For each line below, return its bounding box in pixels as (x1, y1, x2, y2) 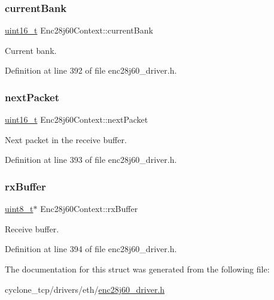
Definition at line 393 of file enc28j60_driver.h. (5, 153, 177, 166)
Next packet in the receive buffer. (5, 133, 127, 146)
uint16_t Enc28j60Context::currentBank (5, 24, 153, 37)
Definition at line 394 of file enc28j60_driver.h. (5, 243, 177, 255)
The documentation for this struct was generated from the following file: (5, 263, 270, 275)
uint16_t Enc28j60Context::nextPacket (5, 113, 148, 126)
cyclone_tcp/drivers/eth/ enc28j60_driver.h (5, 283, 165, 295)
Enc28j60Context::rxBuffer (40, 202, 138, 215)
